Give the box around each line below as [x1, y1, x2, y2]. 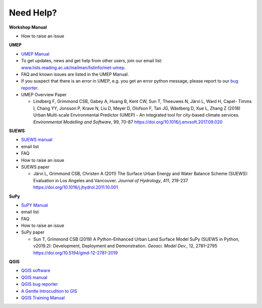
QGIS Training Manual [21, 295, 65, 301]
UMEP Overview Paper [21, 92, 67, 98]
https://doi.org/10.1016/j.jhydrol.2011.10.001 [33, 185, 118, 190]
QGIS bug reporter [21, 281, 58, 287]
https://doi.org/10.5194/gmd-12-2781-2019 [33, 250, 118, 256]
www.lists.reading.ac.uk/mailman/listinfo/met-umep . [21, 65, 126, 70]
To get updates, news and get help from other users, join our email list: [21, 58, 163, 64]
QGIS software [21, 268, 50, 274]
